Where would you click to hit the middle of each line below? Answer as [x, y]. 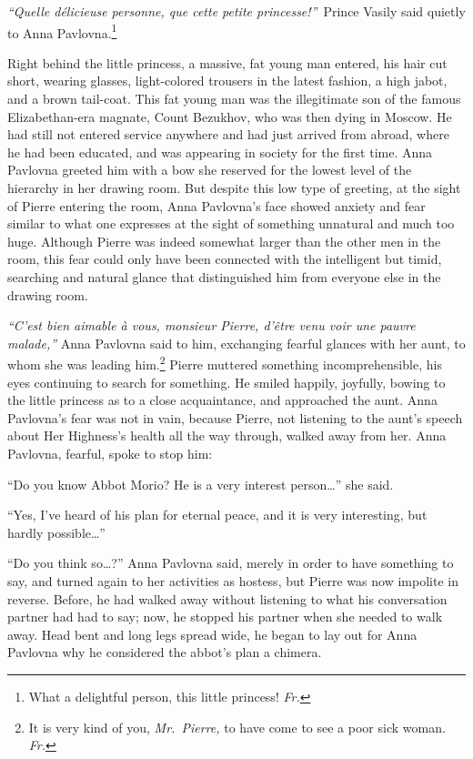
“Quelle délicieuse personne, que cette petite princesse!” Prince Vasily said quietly [236, 11]
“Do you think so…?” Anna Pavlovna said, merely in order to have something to [231, 563]
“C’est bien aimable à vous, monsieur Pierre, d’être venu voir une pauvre [211, 325]
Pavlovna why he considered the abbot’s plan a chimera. [165, 652]
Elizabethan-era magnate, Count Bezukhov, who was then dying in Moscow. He [230, 116]
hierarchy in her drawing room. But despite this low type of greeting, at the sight [234, 187]
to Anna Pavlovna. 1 [62, 31]
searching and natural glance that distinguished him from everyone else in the [224, 276]
